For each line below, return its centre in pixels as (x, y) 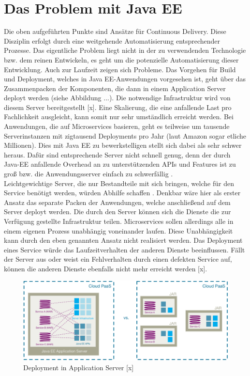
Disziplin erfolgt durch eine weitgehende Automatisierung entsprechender (112, 40)
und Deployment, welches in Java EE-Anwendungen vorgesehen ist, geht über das (125, 79)
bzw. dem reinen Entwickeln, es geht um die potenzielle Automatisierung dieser (121, 59)
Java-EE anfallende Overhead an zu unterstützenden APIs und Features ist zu (120, 164)
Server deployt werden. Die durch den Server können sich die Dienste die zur (118, 211)
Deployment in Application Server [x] (79, 367)
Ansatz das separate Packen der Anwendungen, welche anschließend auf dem (117, 202)
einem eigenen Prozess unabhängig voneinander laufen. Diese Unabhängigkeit (118, 230)
